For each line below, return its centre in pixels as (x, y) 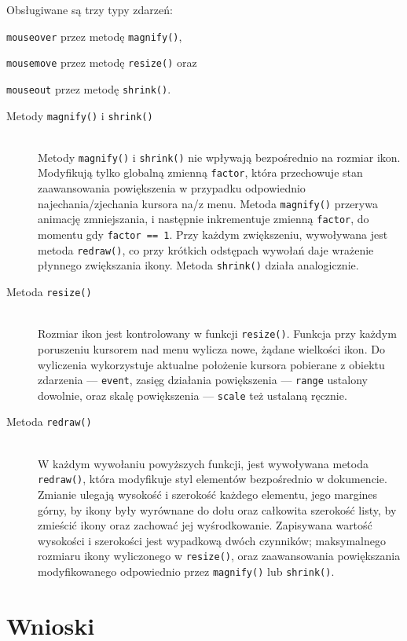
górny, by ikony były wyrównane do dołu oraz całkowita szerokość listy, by (217, 509)
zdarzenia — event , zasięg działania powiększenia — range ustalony (203, 380)
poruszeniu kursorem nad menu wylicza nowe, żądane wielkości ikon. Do (211, 348)
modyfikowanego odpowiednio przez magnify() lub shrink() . (186, 571)
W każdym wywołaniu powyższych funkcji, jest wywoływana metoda (203, 463)
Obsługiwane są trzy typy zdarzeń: (90, 9)
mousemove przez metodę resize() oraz (102, 62)
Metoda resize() (49, 291)
